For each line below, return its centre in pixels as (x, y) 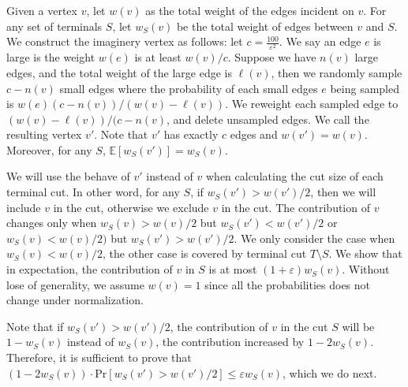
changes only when (52, 223)
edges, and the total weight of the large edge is (119, 72)
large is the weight (51, 57)
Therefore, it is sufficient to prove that (99, 357)
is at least (158, 57)
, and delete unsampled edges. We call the (268, 119)
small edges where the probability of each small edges (189, 88)
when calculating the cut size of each (294, 176)
